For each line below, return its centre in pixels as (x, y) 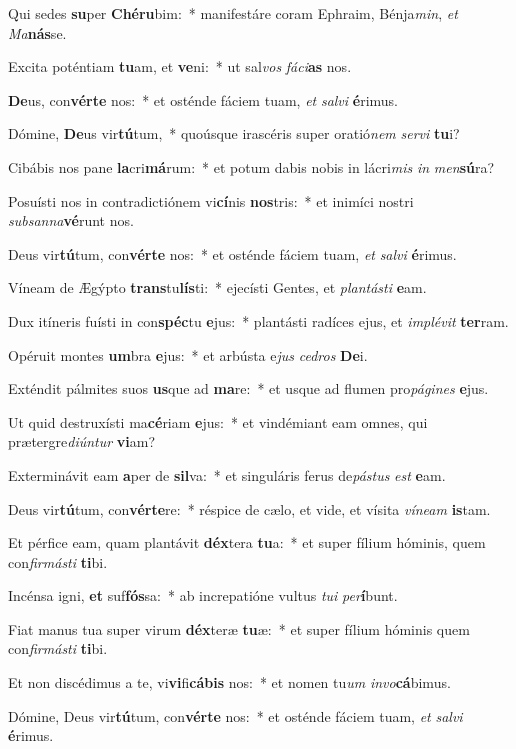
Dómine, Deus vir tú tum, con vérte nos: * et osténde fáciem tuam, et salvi (235, 715)
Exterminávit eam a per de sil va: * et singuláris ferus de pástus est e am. (227, 474)
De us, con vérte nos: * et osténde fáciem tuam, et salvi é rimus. (203, 99)
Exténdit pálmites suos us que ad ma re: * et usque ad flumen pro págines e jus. (248, 388)
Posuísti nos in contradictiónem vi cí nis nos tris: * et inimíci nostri (211, 200)
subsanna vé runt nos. (71, 220)
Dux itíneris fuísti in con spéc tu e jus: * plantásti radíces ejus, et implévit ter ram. (258, 320)
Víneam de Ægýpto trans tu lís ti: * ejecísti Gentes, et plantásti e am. (217, 287)
